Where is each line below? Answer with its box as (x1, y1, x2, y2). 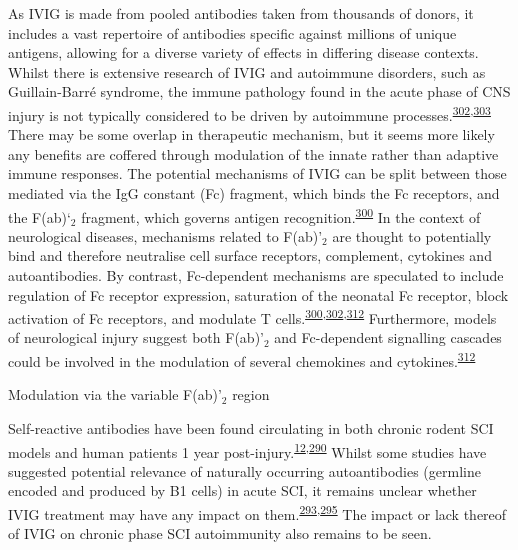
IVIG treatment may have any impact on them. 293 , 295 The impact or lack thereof (8, 500, 507, 524)
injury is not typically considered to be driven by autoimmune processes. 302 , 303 (8, 101, 491, 125)
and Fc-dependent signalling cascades (274, 327, 502, 348)
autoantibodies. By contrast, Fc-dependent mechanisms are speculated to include (8, 265, 504, 286)
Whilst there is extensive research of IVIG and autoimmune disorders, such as (8, 61, 486, 82)
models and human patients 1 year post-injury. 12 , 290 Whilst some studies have (8, 438, 487, 462)
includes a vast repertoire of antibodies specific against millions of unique (8, 22, 457, 43)
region (232, 384, 270, 405)
